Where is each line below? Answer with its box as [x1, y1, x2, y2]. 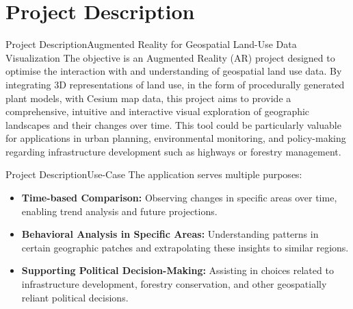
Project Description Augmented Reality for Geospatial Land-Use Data [5, 37, 297, 51]
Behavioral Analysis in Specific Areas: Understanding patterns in [21, 227, 319, 241]
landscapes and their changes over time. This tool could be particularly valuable [5, 117, 341, 132]
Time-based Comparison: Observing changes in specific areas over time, [21, 190, 337, 205]
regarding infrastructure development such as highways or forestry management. [5, 144, 341, 158]
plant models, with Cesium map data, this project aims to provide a [5, 90, 291, 105]
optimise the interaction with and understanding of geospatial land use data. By [5, 64, 342, 78]
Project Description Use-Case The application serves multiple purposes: [5, 167, 302, 182]
